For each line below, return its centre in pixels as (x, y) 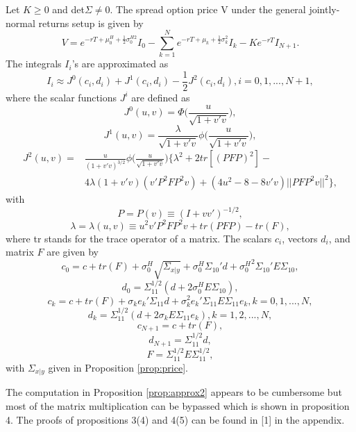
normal (20, 23)
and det (68, 9)
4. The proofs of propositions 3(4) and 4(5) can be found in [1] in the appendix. (175, 419)
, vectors (300, 238)
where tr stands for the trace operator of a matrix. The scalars (139, 238)
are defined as (161, 97)
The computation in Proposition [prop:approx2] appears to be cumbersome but (174, 392)
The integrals (34, 64)
